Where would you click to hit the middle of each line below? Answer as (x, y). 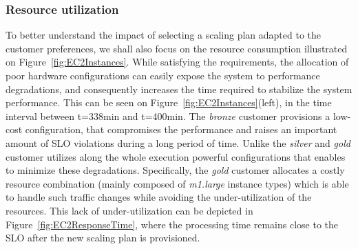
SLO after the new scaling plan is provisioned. (103, 238)
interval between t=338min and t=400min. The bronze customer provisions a (168, 116)
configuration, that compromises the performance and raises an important (181, 129)
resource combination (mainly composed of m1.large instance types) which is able (177, 183)
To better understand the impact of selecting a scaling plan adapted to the (164, 35)
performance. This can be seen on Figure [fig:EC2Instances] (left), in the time (169, 102)
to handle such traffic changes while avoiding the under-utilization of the (159, 197)
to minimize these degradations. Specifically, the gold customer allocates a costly (175, 170)
